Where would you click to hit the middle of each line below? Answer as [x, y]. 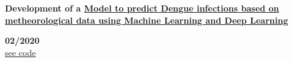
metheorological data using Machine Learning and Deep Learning [146, 20]
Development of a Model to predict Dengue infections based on [142, 8]
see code [21, 52]
